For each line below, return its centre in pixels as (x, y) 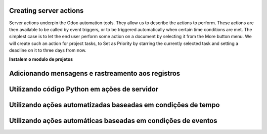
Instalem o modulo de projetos (41, 59)
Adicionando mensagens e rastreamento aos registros (95, 73)
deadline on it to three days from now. (48, 50)
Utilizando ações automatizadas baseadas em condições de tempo (114, 105)
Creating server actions (46, 11)
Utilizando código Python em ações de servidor (84, 89)
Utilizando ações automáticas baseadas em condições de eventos (113, 121)
